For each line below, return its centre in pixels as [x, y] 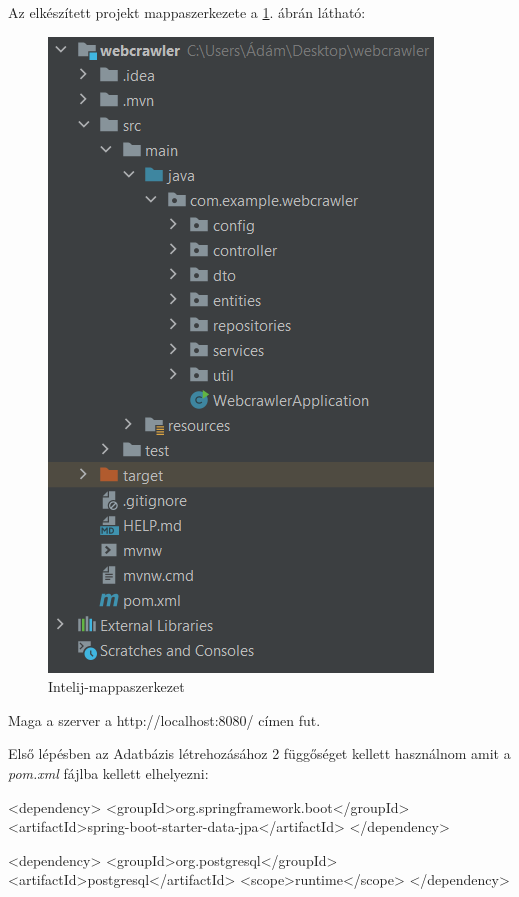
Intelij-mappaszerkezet [116, 686]
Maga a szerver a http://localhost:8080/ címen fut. [164, 719]
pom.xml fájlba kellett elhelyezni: [108, 772]
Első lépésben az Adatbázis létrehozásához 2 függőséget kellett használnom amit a [259, 753]
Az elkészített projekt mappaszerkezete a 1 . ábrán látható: [187, 12]
